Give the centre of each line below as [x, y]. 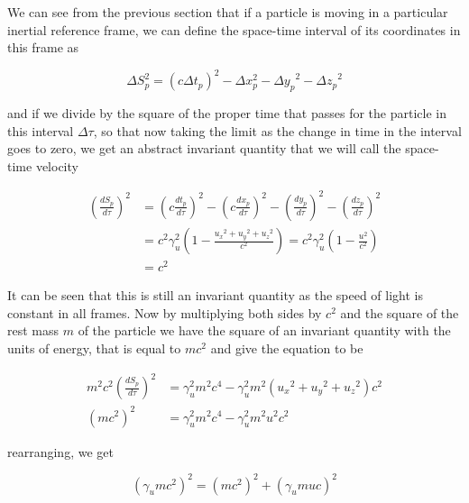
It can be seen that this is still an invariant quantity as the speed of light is [216, 295]
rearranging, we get [60, 451]
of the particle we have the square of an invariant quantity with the [264, 330]
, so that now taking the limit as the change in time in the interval [277, 130]
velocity [57, 165]
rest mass [33, 330]
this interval [41, 130]
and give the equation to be [287, 348]
